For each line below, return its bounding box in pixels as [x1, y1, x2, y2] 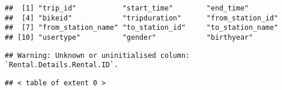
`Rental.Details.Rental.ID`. [5, 61, 119, 70]
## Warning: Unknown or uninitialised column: [5, 51, 190, 60]
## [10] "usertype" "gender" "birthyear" [5, 33, 253, 41]
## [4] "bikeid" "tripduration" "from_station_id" [5, 13, 278, 22]
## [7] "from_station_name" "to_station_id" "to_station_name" [5, 23, 278, 32]
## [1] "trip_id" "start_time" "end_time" [5, 4, 249, 12]
